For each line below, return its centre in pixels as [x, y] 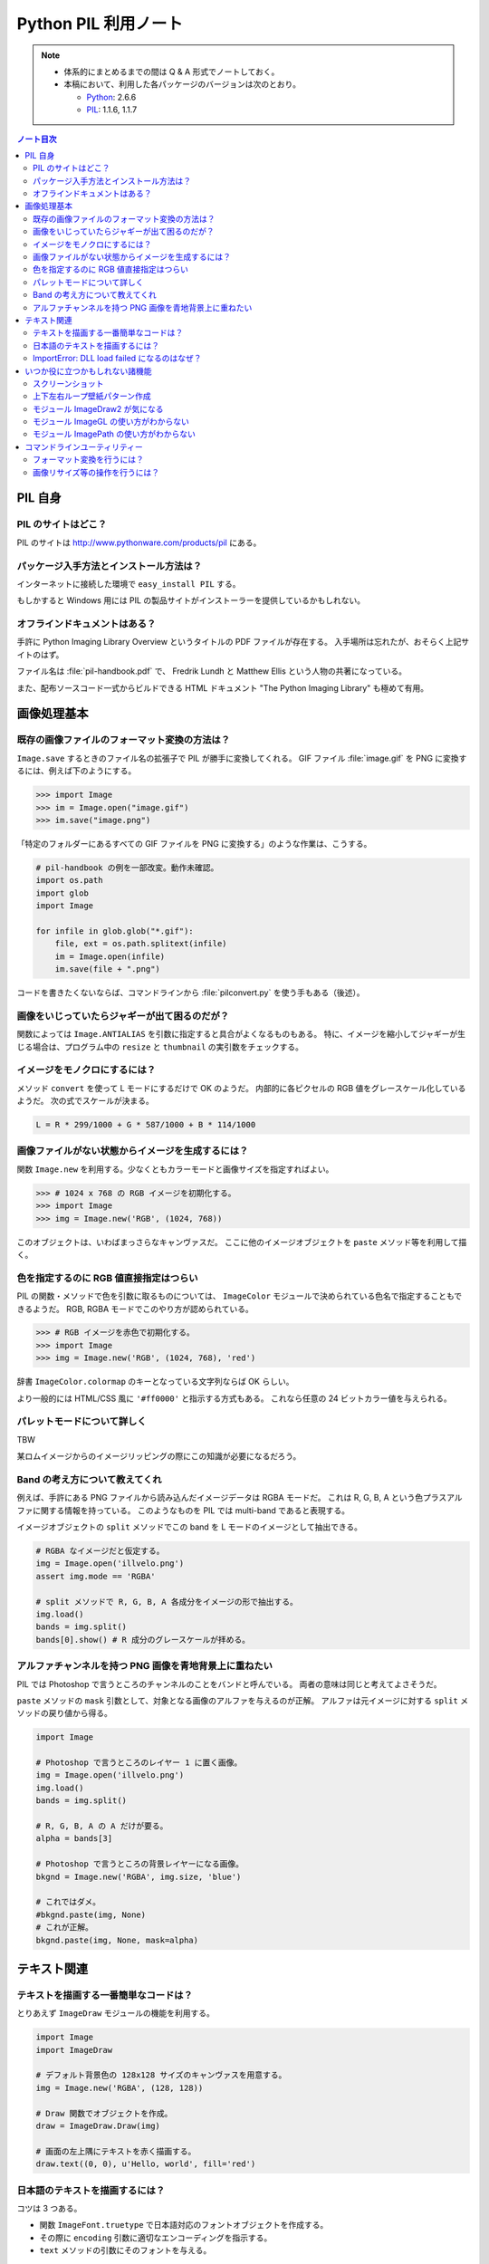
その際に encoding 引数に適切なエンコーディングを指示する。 [156, 2238]
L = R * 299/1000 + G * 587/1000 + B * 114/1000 [146, 1125]
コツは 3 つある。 [49, 2208]
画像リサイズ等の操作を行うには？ [96, 472]
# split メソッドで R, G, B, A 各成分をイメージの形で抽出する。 [167, 1602]
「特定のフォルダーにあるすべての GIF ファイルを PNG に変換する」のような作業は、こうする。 [194, 843]
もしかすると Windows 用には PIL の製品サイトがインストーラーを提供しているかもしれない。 [191, 600]
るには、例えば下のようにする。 [77, 771]
